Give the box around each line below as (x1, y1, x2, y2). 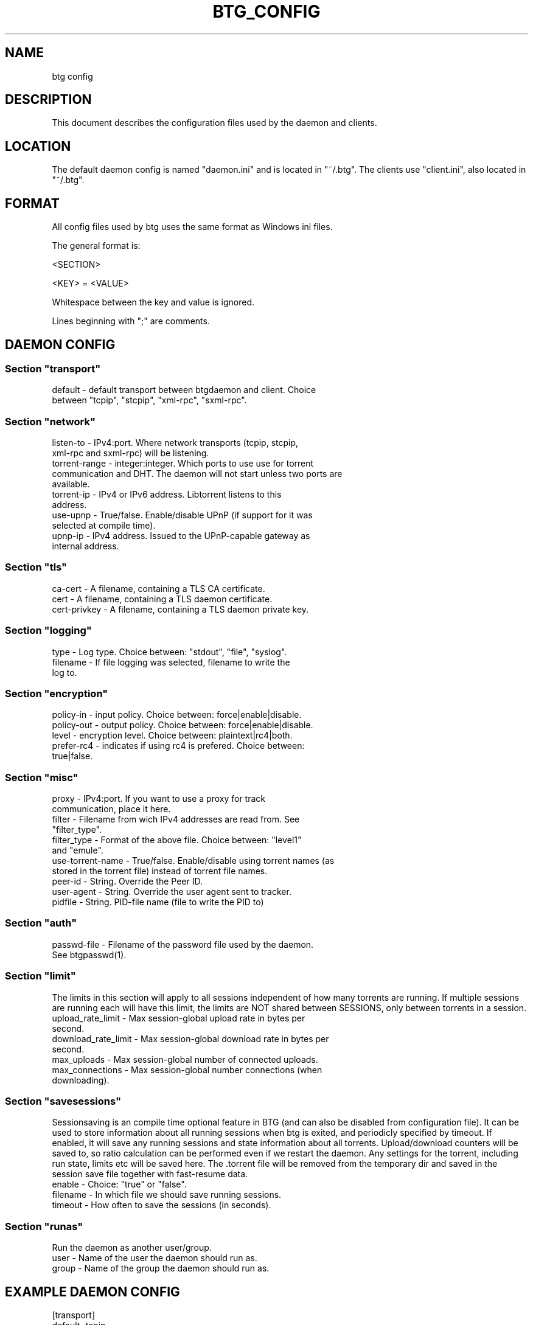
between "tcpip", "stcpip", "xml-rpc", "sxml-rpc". (52, 395, 247, 406)
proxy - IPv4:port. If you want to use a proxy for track (52, 793, 265, 804)
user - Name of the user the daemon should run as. (52, 1253, 257, 1264)
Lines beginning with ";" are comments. (52, 316, 210, 327)
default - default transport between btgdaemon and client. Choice (52, 384, 316, 395)
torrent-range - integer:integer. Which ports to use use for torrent (52, 458, 314, 469)
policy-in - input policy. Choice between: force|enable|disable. (52, 709, 302, 720)
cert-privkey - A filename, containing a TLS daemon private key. (52, 603, 309, 614)
